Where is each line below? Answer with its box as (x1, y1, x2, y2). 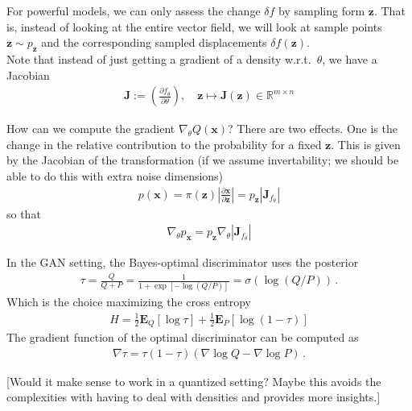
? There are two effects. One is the (228, 120, 398, 137)
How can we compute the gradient (6, 120, 175, 137)
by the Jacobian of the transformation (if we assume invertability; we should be (6, 152, 399, 168)
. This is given (331, 135, 401, 152)
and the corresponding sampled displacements (41, 34, 267, 51)
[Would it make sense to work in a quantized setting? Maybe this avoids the (6, 372, 381, 389)
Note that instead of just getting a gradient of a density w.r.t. (6, 50, 311, 67)
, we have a (322, 50, 377, 67)
